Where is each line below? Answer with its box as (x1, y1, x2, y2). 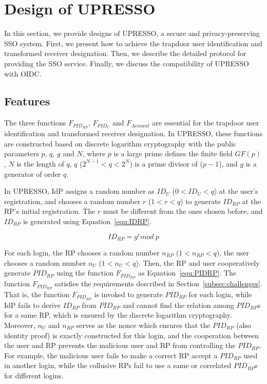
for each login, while (188, 288, 252, 299)
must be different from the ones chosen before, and (103, 206, 263, 216)
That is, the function (4, 288, 70, 299)
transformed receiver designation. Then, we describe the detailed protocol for (4, 48, 246, 59)
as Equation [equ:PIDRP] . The (138, 267, 237, 278)
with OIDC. (4, 68, 42, 79)
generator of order (4, 168, 61, 179)
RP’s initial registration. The (4, 206, 96, 216)
